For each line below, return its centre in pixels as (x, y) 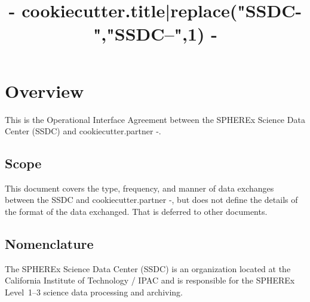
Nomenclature (49, 244)
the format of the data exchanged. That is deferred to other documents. (136, 212)
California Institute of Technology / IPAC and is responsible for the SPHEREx (150, 280)
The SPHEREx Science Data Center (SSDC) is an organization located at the (148, 268)
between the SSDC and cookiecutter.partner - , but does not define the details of (151, 200)
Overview (44, 90)
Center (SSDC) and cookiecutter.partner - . (83, 131)
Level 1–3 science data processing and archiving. (94, 292)
